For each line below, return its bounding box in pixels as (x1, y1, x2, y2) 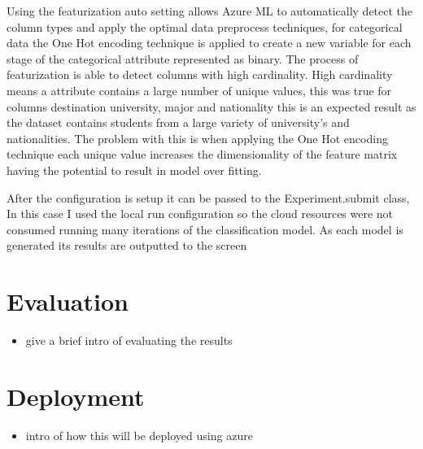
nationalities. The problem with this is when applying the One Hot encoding (7, 129, 388, 146)
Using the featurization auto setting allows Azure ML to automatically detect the (7, 2, 413, 19)
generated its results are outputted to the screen (7, 237, 247, 254)
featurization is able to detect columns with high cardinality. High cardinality (7, 66, 393, 83)
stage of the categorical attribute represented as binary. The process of (7, 50, 359, 67)
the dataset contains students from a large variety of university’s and (7, 114, 350, 131)
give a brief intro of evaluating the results (25, 332, 233, 349)
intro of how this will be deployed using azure (25, 426, 253, 443)
